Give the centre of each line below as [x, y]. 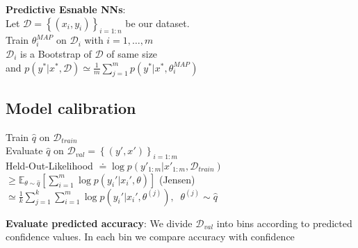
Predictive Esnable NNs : [66, 9]
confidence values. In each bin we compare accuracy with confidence [150, 237]
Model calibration [71, 107]
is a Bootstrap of [56, 53]
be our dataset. [157, 23]
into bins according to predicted [284, 223]
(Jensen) [177, 179]
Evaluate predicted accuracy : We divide [99, 223]
